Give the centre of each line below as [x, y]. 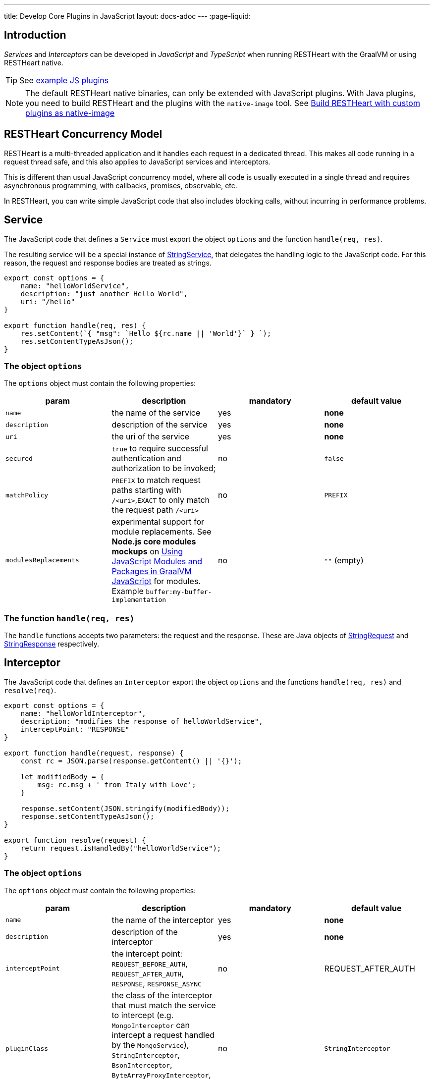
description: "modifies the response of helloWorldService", [142, 721]
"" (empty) [344, 560]
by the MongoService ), [150, 1045]
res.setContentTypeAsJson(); [77, 341]
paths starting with [146, 490]
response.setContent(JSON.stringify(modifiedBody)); [125, 808]
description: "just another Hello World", [104, 294]
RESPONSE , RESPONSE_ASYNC [157, 983]
